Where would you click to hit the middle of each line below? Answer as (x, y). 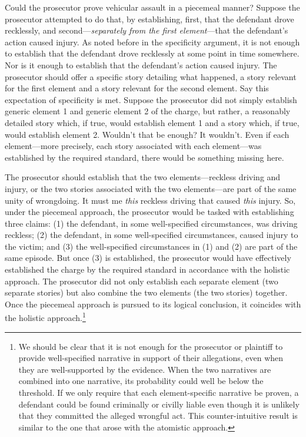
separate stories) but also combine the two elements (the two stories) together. (146, 292)
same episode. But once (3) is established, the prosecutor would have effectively (148, 258)
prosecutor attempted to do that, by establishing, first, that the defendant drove (149, 19)
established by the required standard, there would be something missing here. (144, 157)
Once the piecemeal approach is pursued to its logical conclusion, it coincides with (153, 304)
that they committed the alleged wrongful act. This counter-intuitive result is (158, 416)
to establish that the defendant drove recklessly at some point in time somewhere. (152, 53)
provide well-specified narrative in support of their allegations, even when (151, 358)
